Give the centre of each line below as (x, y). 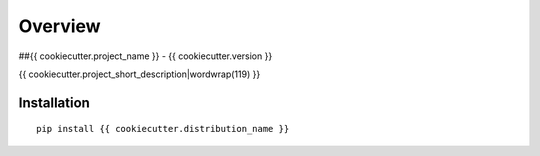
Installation (54, 102)
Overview (59, 26)
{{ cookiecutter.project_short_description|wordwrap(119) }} (139, 74)
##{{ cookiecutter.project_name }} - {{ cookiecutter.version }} (145, 56)
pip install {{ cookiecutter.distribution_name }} (163, 129)
